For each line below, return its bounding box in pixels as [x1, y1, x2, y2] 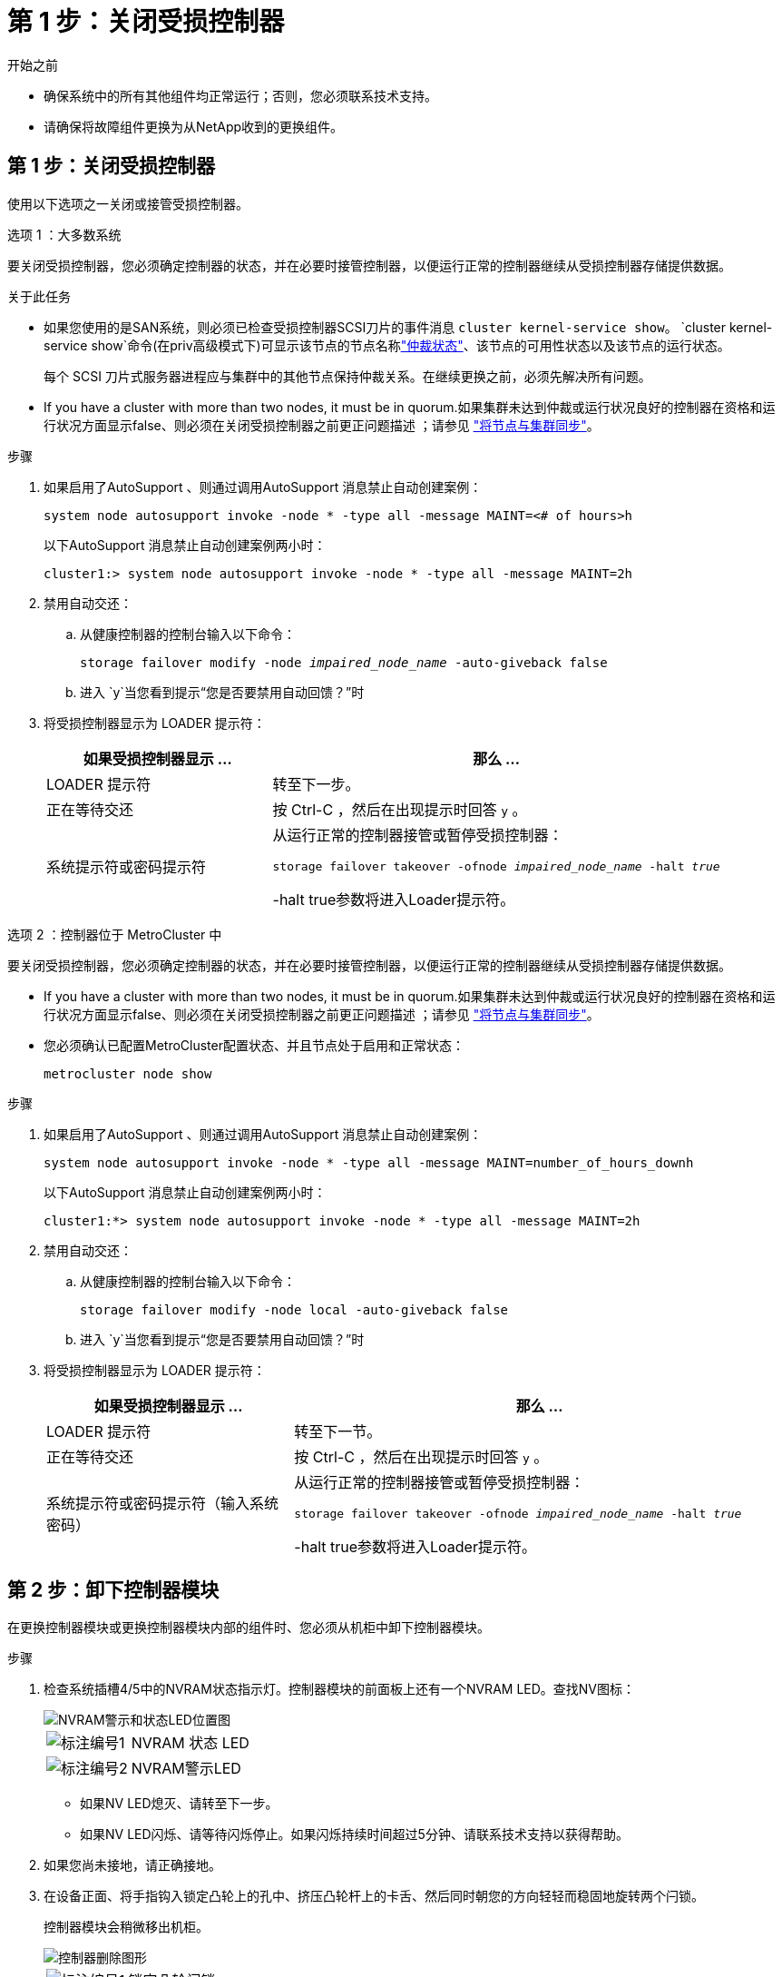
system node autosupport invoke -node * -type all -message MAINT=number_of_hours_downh [44, 1155, 694, 1170]
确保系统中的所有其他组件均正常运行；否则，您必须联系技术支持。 [44, 87, 437, 103]
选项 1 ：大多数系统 [7, 226, 122, 242]
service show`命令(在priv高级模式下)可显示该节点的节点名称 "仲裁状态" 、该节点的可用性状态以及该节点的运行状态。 [44, 337, 730, 353]
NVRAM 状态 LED [131, 1734, 249, 1753]
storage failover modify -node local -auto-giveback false [80, 1302, 509, 1317]
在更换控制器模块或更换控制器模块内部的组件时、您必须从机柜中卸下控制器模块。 [7, 1619, 490, 1636]
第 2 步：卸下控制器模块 [7, 1579, 220, 1602]
